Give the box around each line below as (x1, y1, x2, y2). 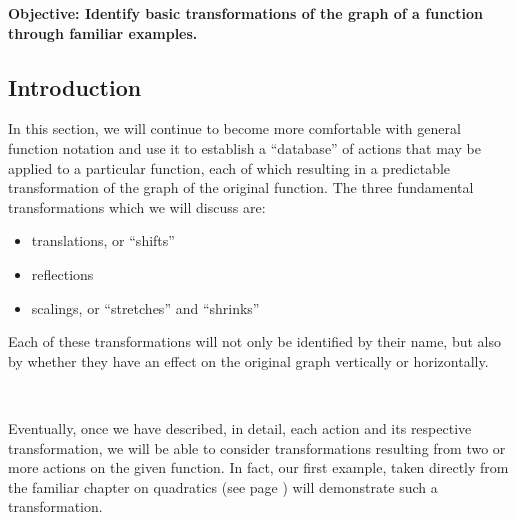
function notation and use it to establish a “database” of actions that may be (8, 137, 481, 158)
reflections (31, 263, 94, 284)
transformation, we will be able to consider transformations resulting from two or (8, 437, 506, 458)
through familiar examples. (8, 22, 198, 43)
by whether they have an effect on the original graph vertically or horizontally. (8, 350, 489, 371)
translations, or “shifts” (31, 230, 175, 251)
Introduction (8, 71, 142, 102)
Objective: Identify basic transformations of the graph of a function (8, 3, 483, 23)
